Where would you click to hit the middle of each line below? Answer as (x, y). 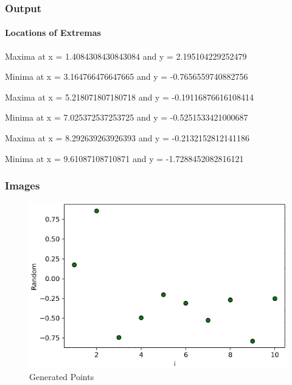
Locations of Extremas (53, 33)
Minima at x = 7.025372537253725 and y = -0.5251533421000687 (127, 117)
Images (23, 185)
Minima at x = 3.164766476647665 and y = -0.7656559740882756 (127, 76)
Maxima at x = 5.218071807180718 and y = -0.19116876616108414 (130, 97)
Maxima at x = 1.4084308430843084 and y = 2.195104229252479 (126, 56)
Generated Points (62, 377)
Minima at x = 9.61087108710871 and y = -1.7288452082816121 (124, 158)
